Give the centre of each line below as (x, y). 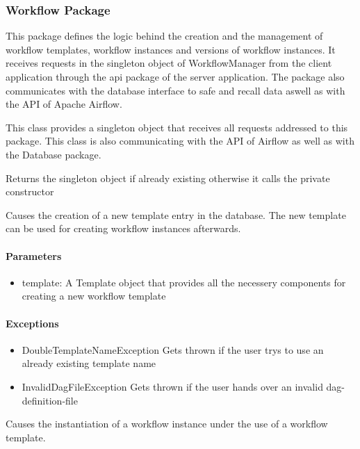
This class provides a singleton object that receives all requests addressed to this (177, 127)
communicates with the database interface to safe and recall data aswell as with (175, 90)
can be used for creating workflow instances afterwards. (123, 228)
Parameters (34, 255)
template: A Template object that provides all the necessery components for (184, 282)
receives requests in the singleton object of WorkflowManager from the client (169, 63)
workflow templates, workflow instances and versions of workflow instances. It (171, 49)
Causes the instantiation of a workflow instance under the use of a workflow (167, 424)
